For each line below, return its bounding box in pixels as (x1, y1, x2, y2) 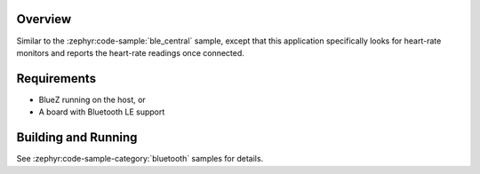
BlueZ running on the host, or (38, 94, 146, 105)
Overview (16, 12, 72, 27)
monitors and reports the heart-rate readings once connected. (16, 47, 244, 58)
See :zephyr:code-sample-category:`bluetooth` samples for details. (16, 154, 264, 164)
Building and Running (16, 130, 138, 146)
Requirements (16, 71, 97, 86)
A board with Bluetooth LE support (38, 107, 165, 117)
